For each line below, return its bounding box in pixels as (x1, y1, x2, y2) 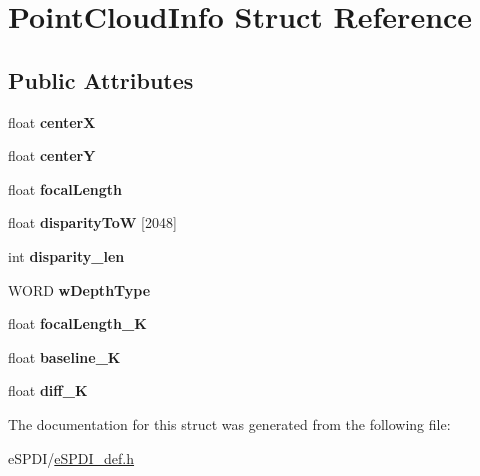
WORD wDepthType (8, 279, 151, 300)
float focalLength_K (8, 313, 147, 334)
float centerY (8, 145, 96, 166)
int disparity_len (8, 245, 125, 266)
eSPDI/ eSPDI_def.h (8, 447, 135, 468)
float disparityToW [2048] (8, 212, 177, 233)
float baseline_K (8, 346, 121, 367)
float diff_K (8, 380, 88, 401)
